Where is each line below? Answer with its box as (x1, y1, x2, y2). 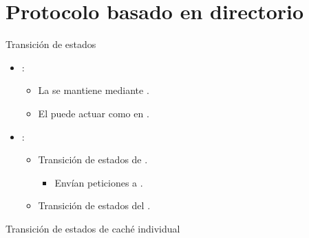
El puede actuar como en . (38, 106, 149, 120)
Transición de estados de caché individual (6, 221, 180, 235)
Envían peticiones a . (54, 175, 143, 189)
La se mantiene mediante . (38, 83, 149, 97)
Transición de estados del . (38, 198, 151, 213)
